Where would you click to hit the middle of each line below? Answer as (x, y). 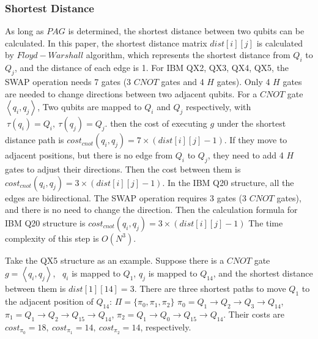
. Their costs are (254, 314)
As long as (24, 31)
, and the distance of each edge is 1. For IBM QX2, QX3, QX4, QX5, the (152, 68)
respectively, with (218, 107)
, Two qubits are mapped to (90, 107)
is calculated (280, 43)
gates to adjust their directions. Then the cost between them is (123, 169)
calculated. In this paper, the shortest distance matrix (106, 43)
